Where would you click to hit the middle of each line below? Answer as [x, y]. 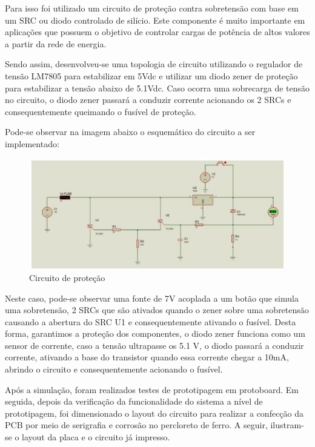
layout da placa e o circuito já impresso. [96, 437]
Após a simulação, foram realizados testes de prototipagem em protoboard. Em [152, 389]
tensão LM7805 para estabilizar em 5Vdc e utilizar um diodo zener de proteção [151, 75]
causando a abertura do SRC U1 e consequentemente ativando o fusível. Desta [151, 321]
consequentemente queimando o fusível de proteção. [101, 111]
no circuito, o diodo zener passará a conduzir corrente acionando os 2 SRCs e [148, 100]
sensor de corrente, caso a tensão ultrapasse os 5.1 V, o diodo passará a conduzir [154, 345]
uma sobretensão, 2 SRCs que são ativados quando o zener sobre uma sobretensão [157, 310]
